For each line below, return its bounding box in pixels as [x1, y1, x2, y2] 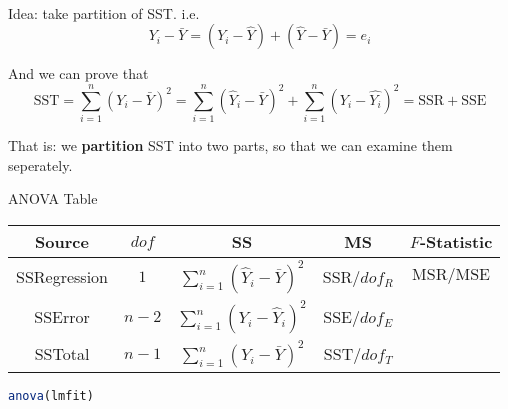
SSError [34, 305, 90, 329]
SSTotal [34, 342, 90, 366]
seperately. [8, 154, 73, 175]
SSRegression [16, 265, 109, 289]
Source [35, 229, 89, 253]
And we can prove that [8, 63, 149, 84]
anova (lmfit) [8, 388, 94, 403]
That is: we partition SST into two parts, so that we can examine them [8, 134, 453, 155]
